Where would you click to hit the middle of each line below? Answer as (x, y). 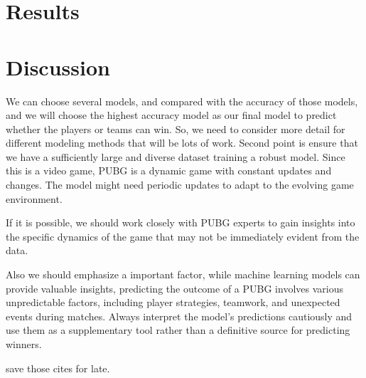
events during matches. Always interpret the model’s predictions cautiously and (179, 316)
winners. (24, 344)
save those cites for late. (58, 368)
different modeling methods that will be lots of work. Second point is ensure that (182, 143)
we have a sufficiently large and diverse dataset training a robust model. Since (176, 156)
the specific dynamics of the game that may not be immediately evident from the (183, 236)
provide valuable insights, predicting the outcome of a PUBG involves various (174, 288)
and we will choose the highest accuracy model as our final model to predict (171, 115)
